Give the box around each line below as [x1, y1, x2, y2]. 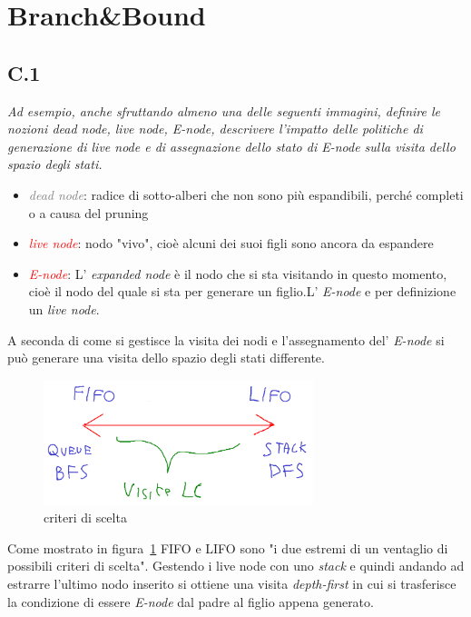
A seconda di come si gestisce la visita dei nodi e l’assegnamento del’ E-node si [7, 330, 445, 349]
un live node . [28, 299, 100, 318]
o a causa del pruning [28, 203, 149, 222]
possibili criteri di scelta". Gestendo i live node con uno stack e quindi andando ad [7, 556, 465, 575]
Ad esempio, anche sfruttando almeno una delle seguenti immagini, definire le [7, 101, 441, 120]
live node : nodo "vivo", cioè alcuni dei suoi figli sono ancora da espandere [28, 234, 434, 253]
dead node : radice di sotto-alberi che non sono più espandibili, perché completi [28, 184, 464, 204]
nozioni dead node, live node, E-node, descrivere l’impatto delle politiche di [7, 119, 423, 138]
